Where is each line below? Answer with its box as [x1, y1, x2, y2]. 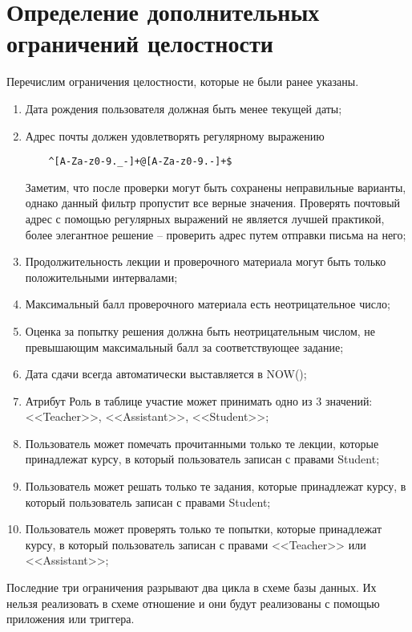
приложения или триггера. [6, 610, 135, 627]
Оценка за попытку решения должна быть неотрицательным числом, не [25, 322, 376, 339]
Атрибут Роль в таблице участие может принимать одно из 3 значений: [25, 392, 373, 409]
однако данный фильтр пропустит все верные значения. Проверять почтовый [25, 194, 401, 211]
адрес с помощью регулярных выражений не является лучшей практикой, [25, 210, 385, 226]
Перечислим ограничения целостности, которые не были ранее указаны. [6, 73, 359, 90]
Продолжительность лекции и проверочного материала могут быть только [25, 253, 386, 270]
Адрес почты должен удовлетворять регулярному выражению [25, 127, 325, 144]
